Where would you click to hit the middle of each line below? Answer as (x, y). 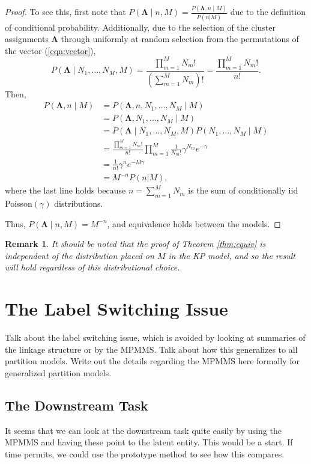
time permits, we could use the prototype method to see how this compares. (145, 453)
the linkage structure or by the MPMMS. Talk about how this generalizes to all (151, 349)
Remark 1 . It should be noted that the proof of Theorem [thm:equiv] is (135, 244)
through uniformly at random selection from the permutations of (180, 39)
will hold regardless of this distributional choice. (92, 267)
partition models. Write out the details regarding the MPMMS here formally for (152, 361)
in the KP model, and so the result (232, 255)
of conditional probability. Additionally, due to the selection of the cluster (140, 27)
